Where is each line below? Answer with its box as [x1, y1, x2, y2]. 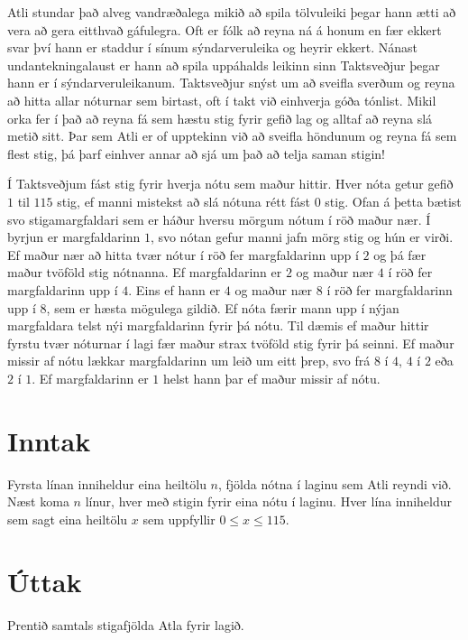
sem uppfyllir [142, 509, 216, 528]
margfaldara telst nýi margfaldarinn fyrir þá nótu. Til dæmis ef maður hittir [7, 316, 429, 335]
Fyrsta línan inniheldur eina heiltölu [7, 474, 206, 493]
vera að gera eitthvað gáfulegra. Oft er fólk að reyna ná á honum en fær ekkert [7, 20, 442, 39]
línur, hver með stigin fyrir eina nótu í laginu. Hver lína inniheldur [85, 492, 453, 511]
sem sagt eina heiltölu [7, 509, 128, 528]
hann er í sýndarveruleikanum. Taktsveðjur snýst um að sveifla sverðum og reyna [7, 73, 455, 92]
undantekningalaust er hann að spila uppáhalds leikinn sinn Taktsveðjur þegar [7, 55, 440, 74]
